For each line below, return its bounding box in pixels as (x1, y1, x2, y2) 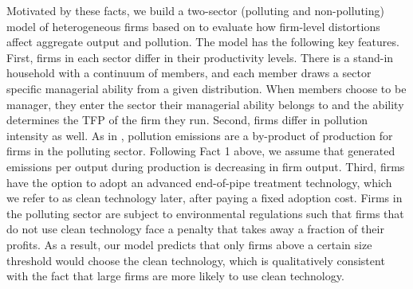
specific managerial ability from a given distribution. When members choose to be (6, 80, 407, 96)
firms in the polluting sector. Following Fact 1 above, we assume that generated (6, 143, 395, 159)
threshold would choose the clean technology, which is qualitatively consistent (6, 252, 385, 268)
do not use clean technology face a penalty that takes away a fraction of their (6, 221, 384, 237)
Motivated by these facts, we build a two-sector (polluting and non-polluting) (6, 2, 384, 18)
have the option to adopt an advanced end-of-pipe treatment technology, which (6, 174, 392, 190)
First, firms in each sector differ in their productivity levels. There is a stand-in (6, 49, 394, 65)
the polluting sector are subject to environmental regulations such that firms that (6, 205, 404, 221)
